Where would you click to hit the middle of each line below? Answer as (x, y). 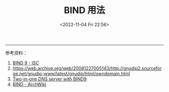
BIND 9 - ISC (26, 63)
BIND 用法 (84, 10)
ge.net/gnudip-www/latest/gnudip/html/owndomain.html (71, 73)
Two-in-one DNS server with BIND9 (50, 79)
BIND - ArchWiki (29, 84)
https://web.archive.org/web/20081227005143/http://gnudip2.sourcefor (87, 68)
